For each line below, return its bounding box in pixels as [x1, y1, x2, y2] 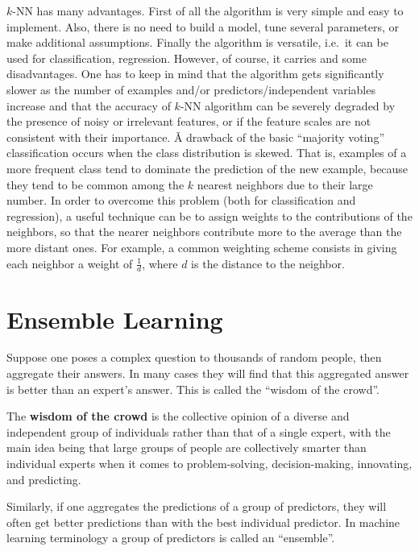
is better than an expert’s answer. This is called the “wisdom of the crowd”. [6, 380, 380, 397]
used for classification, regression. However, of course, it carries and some [6, 49, 367, 66]
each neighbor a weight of [6, 255, 133, 271]
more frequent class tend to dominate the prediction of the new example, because [6, 159, 409, 176]
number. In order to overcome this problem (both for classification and [6, 192, 356, 209]
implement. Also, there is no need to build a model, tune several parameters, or [6, 18, 399, 35]
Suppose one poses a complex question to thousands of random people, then [6, 349, 382, 366]
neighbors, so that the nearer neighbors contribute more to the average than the [6, 223, 402, 240]
